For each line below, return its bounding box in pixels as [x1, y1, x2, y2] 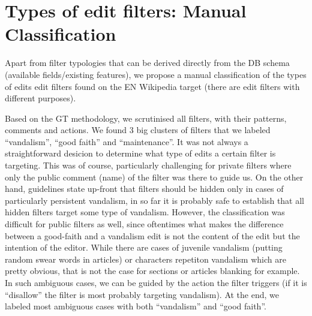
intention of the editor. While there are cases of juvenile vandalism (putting [5, 241, 283, 254]
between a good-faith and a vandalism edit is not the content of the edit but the [5, 229, 300, 242]
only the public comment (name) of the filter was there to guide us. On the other [5, 170, 304, 183]
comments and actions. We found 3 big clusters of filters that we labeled [5, 124, 271, 136]
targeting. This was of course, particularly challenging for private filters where [5, 159, 292, 171]
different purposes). [5, 92, 76, 104]
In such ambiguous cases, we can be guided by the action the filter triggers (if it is [5, 276, 307, 288]
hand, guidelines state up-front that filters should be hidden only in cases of [5, 182, 284, 195]
